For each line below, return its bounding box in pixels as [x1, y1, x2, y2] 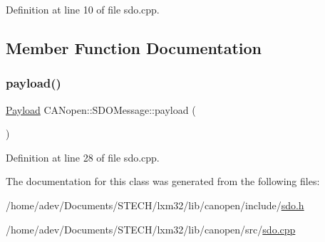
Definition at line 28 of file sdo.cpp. [6, 149, 160, 164]
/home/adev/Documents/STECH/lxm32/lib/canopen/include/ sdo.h [6, 197, 304, 212]
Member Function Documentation [6, 36, 262, 58]
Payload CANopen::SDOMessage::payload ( [6, 102, 196, 117]
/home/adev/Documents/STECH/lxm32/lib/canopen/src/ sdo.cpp [6, 221, 296, 236]
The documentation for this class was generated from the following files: [6, 174, 320, 189]
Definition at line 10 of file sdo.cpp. [6, 2, 160, 16]
